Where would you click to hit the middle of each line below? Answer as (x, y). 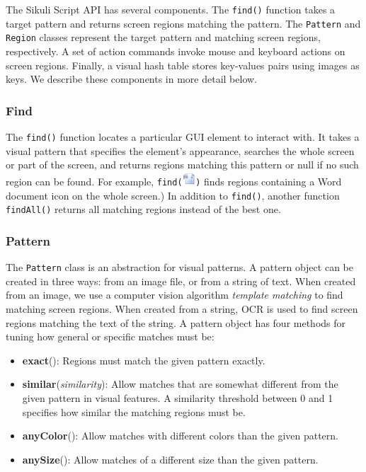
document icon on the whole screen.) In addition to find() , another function (173, 195)
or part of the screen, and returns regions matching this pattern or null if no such (182, 165)
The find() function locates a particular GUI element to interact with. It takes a (183, 136)
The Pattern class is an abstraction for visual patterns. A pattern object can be (179, 267)
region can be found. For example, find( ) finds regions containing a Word (174, 181)
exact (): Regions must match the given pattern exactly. (144, 360)
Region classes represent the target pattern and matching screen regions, (163, 37)
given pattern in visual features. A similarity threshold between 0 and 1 (178, 398)
